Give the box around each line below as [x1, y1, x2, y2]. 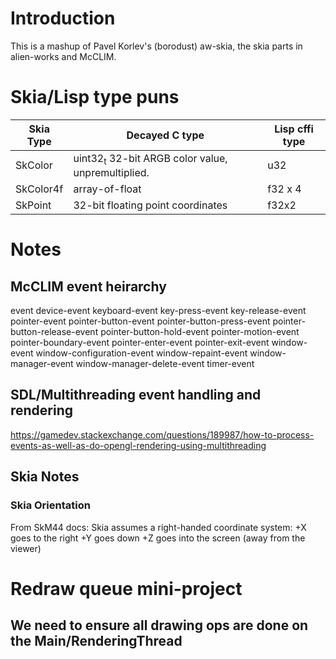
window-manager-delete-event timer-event [75, 358, 255, 370]
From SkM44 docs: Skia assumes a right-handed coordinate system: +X [10, 521, 307, 533]
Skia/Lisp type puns [10, 86, 180, 109]
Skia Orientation [10, 498, 91, 512]
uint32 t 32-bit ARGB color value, [73, 151, 228, 167]
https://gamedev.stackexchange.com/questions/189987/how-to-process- [10, 428, 315, 441]
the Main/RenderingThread [10, 633, 183, 650]
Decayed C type [126, 128, 205, 142]
